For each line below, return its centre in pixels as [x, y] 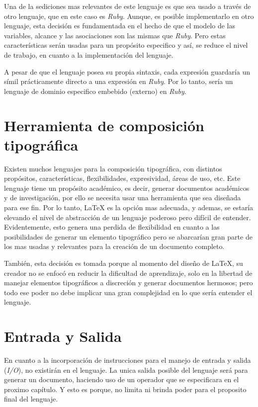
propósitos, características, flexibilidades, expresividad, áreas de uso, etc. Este [122, 178]
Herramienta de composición [104, 125]
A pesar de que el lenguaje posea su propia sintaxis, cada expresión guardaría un [127, 71]
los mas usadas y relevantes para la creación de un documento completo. [114, 246]
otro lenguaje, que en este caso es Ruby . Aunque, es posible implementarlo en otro [129, 16]
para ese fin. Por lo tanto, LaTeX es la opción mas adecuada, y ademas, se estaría [129, 207]
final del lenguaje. [31, 399]
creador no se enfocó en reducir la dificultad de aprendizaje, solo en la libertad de [128, 273]
